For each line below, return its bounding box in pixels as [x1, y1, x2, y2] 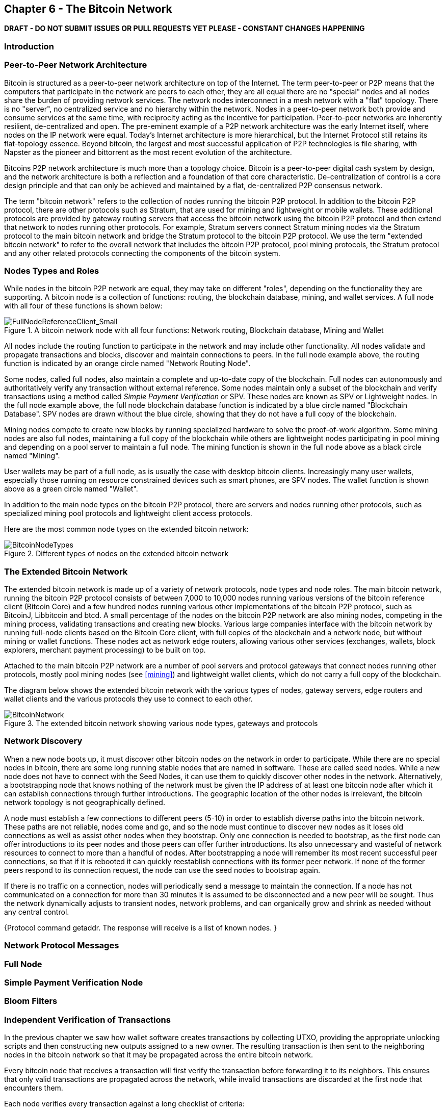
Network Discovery [4, 736, 83, 746]
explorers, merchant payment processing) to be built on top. [4, 645, 206, 655]
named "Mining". [4, 451, 60, 460]
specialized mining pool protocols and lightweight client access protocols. [4, 509, 252, 518]
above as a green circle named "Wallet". [4, 484, 138, 494]
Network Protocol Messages [4, 940, 119, 951]
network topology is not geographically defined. [4, 797, 165, 807]
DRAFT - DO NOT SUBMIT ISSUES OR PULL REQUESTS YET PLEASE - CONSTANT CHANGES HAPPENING [4, 24, 365, 33]
